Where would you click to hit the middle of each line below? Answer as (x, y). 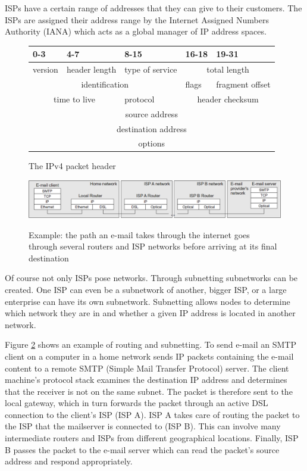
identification (105, 84)
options (152, 143)
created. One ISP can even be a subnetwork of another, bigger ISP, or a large (146, 289)
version (46, 69)
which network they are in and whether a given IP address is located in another (150, 313)
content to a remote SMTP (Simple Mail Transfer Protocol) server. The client (147, 368)
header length (91, 69)
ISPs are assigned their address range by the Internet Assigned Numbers (137, 19)
